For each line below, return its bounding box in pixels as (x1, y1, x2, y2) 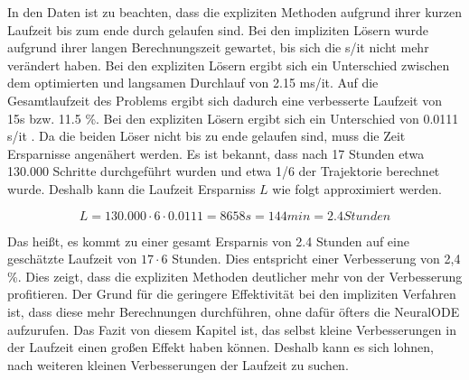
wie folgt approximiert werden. (272, 179, 442, 198)
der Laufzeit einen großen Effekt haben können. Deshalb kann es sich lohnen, (7, 338, 434, 357)
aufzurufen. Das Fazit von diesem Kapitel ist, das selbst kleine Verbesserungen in (7, 320, 456, 338)
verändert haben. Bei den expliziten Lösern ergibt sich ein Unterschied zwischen (7, 55, 450, 74)
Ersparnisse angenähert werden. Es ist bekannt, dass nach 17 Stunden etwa (7, 144, 425, 162)
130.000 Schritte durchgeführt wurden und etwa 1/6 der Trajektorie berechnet (7, 162, 440, 181)
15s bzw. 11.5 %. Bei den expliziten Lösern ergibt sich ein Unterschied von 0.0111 (7, 108, 459, 127)
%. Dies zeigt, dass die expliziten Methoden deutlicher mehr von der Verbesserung (7, 266, 463, 285)
